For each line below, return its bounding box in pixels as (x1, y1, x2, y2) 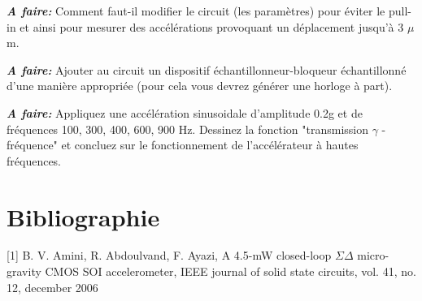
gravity (7, 263, 41, 280)
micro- (357, 247, 389, 264)
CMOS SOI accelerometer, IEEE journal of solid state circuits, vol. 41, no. (45, 263, 416, 280)
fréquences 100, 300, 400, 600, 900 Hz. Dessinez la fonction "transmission (7, 120, 368, 137)
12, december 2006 (7, 278, 98, 295)
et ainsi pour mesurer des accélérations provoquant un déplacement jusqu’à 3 (20, 18, 404, 35)
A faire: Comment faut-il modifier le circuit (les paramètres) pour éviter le (7, 2, 385, 19)
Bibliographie (7, 200, 160, 233)
